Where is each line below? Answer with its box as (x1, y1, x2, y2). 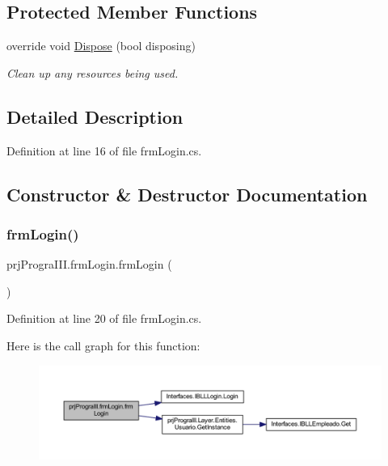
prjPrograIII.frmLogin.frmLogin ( (6, 256, 172, 273)
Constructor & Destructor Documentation (6, 181, 368, 206)
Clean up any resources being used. (6, 64, 179, 81)
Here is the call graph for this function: (6, 337, 200, 354)
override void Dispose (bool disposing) (6, 37, 196, 54)
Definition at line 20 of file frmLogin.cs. (6, 310, 202, 327)
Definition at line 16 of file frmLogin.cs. (6, 142, 202, 159)
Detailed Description (6, 104, 183, 129)
